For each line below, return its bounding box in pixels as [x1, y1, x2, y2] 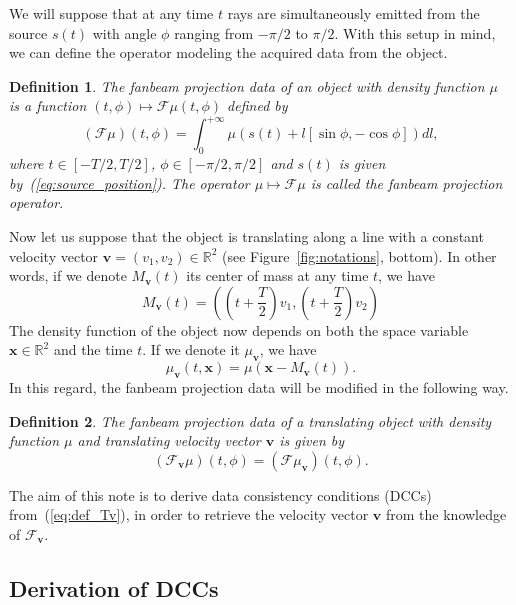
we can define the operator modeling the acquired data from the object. [9, 42, 448, 63]
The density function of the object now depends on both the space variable [9, 319, 469, 340]
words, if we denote [9, 265, 127, 286]
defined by [227, 95, 288, 116]
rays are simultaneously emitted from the [227, 3, 480, 23]
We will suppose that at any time [9, 3, 214, 23]
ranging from [174, 22, 254, 43]
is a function [9, 95, 87, 116]
